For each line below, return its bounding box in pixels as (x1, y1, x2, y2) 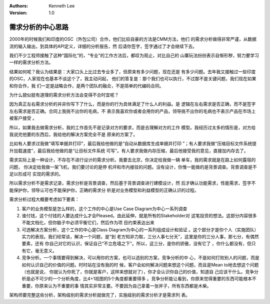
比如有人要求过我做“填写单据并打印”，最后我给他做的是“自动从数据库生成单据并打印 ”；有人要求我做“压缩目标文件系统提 (9, 140, 257, 146)
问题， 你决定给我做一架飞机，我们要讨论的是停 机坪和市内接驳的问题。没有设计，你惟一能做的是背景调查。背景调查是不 (9, 164, 257, 170)
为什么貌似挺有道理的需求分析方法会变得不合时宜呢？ (9, 92, 119, 98)
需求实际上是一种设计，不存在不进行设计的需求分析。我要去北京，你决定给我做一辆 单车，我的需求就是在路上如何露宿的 (9, 157, 256, 163)
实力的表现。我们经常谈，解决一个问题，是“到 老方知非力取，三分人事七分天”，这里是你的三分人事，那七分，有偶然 (21, 234, 259, 240)
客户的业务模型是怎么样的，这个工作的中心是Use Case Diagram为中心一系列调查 (21, 206, 187, 212)
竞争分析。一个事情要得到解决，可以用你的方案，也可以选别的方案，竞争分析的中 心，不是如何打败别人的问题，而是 (21, 255, 259, 261)
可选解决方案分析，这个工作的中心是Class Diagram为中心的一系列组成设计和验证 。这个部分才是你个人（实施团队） (21, 226, 259, 233)
